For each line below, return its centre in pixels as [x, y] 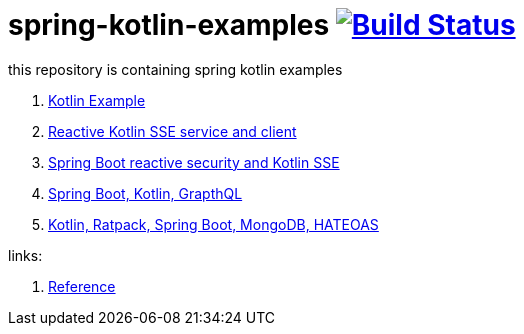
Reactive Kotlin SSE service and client [172, 131]
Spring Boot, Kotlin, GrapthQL [145, 193]
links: [25, 255]
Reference [82, 286]
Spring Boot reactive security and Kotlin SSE [194, 162]
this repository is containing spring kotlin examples [175, 69]
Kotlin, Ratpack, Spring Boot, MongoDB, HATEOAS [213, 224]
